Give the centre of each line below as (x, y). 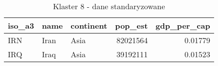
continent (89, 25)
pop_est (131, 25)
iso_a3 (21, 25)
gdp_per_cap (183, 25)
